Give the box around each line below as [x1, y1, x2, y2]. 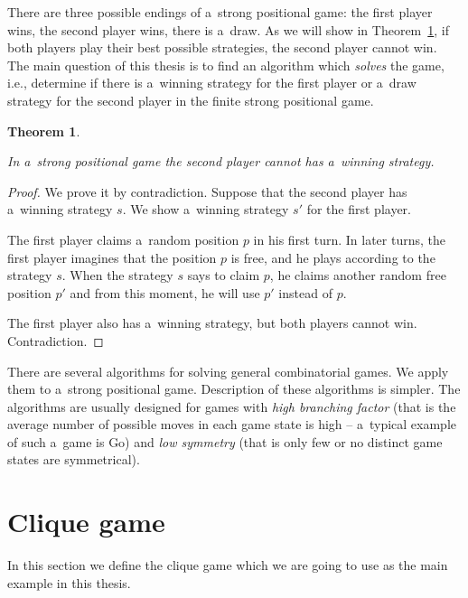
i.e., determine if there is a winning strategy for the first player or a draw [7, 73, 417, 92]
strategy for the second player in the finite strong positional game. [7, 90, 374, 109]
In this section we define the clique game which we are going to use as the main [7, 556, 448, 575]
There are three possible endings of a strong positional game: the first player [7, 3, 433, 21]
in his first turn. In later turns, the [253, 229, 445, 248]
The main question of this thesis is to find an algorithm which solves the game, [7, 55, 445, 74]
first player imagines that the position [7, 248, 217, 266]
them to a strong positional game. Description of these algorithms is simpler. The [7, 379, 461, 398]
